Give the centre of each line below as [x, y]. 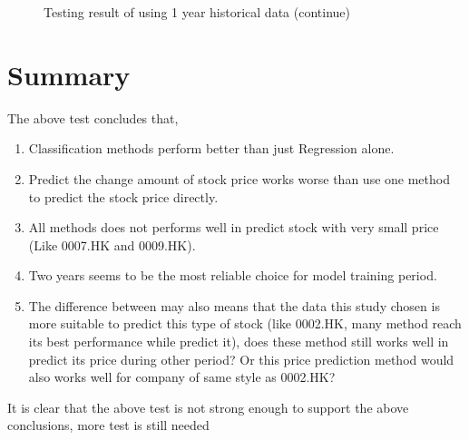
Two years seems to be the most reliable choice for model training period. [233, 275]
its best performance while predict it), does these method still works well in [239, 342]
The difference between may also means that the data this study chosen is [234, 305]
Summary [69, 74]
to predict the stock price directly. [123, 196]
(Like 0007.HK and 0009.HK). [112, 244]
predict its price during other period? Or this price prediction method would [241, 359]
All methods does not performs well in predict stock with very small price [234, 227]
